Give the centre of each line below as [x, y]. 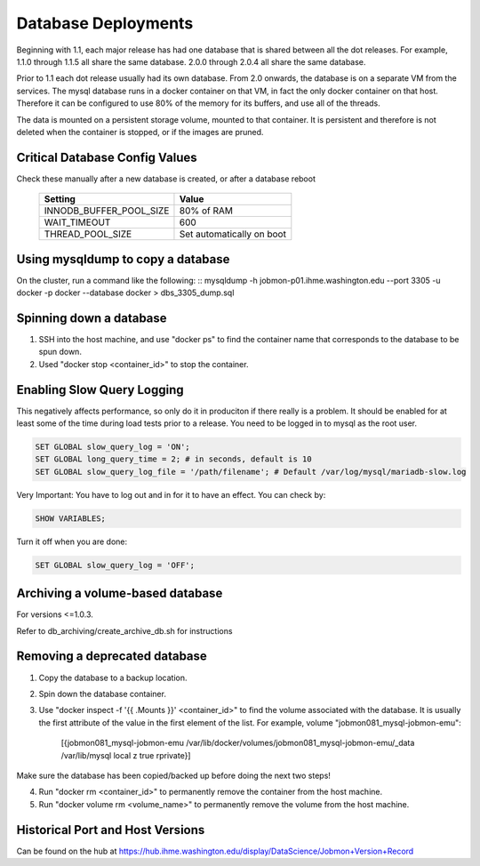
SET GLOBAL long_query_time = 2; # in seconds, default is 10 [173, 459]
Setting [60, 199]
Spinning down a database [92, 318]
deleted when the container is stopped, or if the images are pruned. [140, 132]
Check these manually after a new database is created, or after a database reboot [166, 179]
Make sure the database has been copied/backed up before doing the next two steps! [173, 775]
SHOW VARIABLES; [71, 518]
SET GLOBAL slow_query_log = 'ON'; [112, 447]
